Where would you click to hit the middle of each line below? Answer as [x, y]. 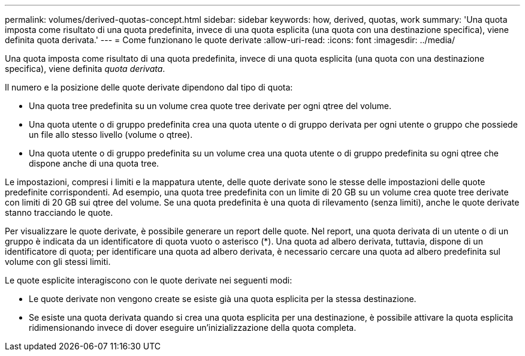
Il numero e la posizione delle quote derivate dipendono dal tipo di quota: [149, 87]
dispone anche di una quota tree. [94, 163]
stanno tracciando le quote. [59, 212]
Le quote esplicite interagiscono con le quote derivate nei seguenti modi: [149, 280]
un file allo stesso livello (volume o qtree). [111, 135]
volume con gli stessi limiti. [58, 262]
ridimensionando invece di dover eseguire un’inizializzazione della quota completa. [193, 328]
